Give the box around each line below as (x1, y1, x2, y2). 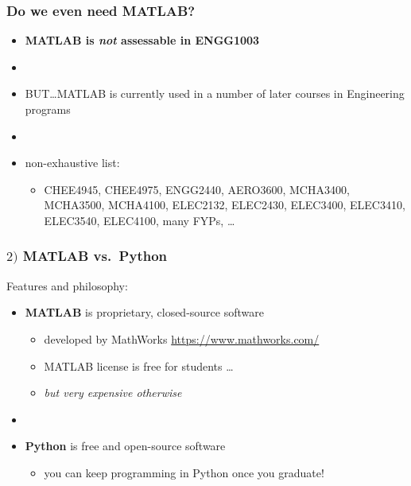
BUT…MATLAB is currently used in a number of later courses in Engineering (25, 85, 405, 102)
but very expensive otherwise (44, 384, 182, 401)
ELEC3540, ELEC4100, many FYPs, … (44, 212, 235, 228)
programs (25, 101, 71, 117)
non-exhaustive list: (25, 154, 120, 171)
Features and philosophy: (6, 277, 128, 294)
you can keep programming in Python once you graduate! (44, 465, 324, 481)
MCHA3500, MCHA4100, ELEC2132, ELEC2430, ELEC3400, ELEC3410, (44, 196, 405, 213)
